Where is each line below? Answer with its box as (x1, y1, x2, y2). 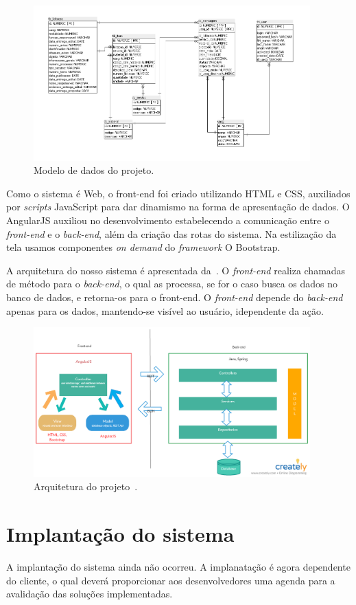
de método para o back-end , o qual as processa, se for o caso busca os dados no (6, 276, 338, 291)
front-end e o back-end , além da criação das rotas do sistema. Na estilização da (6, 226, 337, 241)
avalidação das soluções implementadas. (6, 586, 173, 601)
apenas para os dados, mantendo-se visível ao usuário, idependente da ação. (6, 303, 324, 318)
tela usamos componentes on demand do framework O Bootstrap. (6, 240, 281, 254)
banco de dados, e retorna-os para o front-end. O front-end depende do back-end (6, 290, 343, 304)
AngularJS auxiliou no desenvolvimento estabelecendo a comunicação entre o (6, 213, 329, 228)
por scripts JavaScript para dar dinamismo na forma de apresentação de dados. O (6, 199, 350, 214)
